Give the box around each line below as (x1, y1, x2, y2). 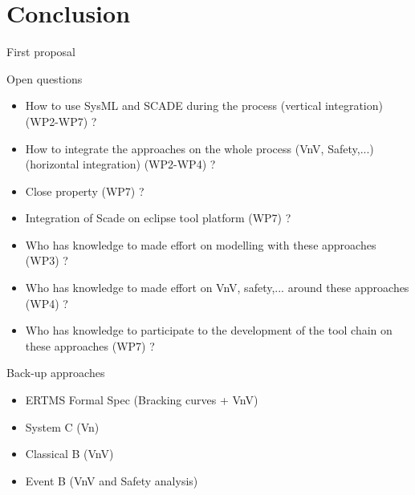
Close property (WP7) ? (25, 182, 144, 199)
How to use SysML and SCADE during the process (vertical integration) (25, 97, 383, 114)
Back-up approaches (6, 364, 105, 381)
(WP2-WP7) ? (25, 112, 97, 129)
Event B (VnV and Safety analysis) (25, 472, 198, 489)
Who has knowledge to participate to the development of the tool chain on (25, 322, 393, 339)
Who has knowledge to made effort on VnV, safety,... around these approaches (25, 279, 409, 296)
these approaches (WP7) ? (25, 337, 155, 354)
